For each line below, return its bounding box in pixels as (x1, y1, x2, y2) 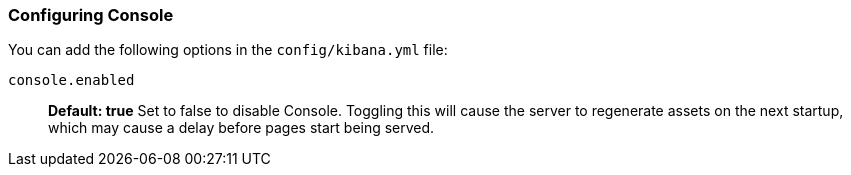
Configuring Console (8, 5, 174, 25)
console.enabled (8, 72, 135, 89)
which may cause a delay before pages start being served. (48, 119, 435, 137)
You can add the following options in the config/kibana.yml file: (8, 41, 448, 59)
